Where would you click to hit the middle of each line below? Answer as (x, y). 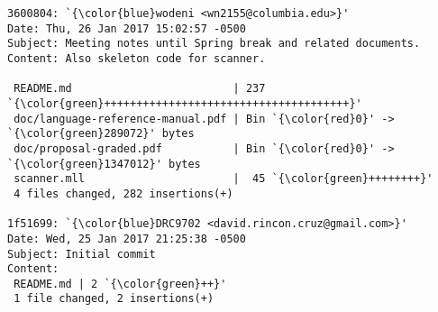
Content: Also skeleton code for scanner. (137, 58)
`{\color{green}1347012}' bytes (104, 164)
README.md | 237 (140, 89)
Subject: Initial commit (82, 254)
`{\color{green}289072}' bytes (101, 134)
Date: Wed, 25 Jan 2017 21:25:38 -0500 (127, 239)
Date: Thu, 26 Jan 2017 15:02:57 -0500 (127, 28)
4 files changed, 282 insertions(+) (123, 193)
